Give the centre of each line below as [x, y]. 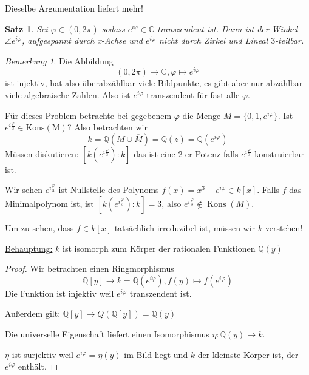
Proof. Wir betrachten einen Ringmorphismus [90, 269]
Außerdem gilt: [33, 313]
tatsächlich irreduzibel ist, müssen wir [185, 228]
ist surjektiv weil [42, 354]
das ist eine [154, 153]
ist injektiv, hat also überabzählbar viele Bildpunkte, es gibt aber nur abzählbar [154, 83]
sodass [113, 28]
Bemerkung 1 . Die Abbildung [59, 60]
